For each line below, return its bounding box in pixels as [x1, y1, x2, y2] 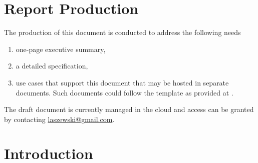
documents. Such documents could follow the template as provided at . [16, 87, 233, 97]
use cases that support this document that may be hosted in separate [16, 77, 229, 87]
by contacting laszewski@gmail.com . [4, 113, 115, 124]
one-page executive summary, [16, 43, 106, 54]
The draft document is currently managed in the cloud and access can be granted [4, 104, 254, 114]
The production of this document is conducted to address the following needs [4, 27, 241, 37]
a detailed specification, [16, 60, 88, 71]
